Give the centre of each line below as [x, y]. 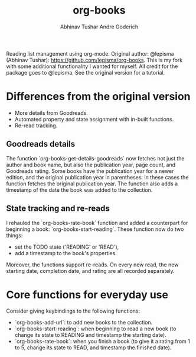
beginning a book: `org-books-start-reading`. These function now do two [95, 229]
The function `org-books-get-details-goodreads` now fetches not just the [95, 158]
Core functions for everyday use [87, 295]
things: [14, 235]
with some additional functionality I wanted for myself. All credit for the [92, 66]
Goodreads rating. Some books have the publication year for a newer [90, 171]
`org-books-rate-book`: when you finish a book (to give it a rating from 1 [102, 342]
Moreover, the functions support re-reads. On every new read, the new [92, 265]
